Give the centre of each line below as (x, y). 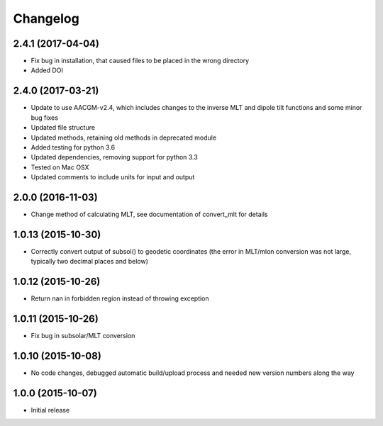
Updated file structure (63, 128)
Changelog (46, 18)
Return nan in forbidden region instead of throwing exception (120, 298)
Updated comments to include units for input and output (113, 177)
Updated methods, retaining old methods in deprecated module (123, 138)
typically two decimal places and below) (90, 262)
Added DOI (47, 70)
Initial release (50, 410)
